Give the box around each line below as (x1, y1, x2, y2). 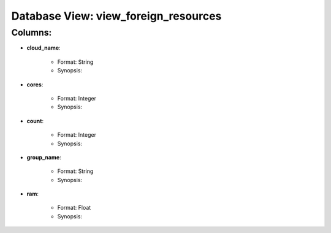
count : (26, 117, 44, 124)
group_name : (26, 153, 61, 161)
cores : (26, 80, 44, 88)
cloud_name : (26, 44, 61, 52)
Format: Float (57, 204, 91, 212)
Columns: (11, 27, 52, 38)
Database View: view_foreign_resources (11, 9, 222, 23)
